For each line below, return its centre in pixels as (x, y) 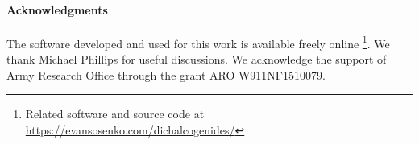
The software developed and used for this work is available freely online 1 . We (198, 42)
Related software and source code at (115, 114)
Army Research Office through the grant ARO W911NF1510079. (166, 74)
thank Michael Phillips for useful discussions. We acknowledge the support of (197, 59)
